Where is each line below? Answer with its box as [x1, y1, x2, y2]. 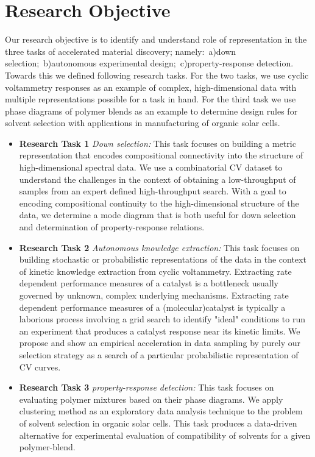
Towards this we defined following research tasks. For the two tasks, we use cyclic [5, 68, 309, 81]
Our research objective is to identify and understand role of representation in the [5, 33, 307, 46]
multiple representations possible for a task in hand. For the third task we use [5, 93, 296, 105]
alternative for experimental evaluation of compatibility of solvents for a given [19, 428, 311, 441]
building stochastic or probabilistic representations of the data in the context [19, 253, 306, 266]
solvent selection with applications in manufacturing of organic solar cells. [5, 116, 280, 129]
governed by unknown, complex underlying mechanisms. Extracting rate [19, 289, 289, 301]
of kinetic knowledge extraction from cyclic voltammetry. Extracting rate [19, 264, 292, 277]
